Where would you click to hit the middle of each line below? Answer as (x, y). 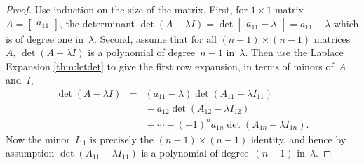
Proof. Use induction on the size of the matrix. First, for (127, 9)
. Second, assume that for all (155, 38)
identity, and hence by (298, 139)
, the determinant (97, 23)
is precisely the (122, 139)
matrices (332, 38)
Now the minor (38, 139)
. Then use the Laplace (294, 52)
